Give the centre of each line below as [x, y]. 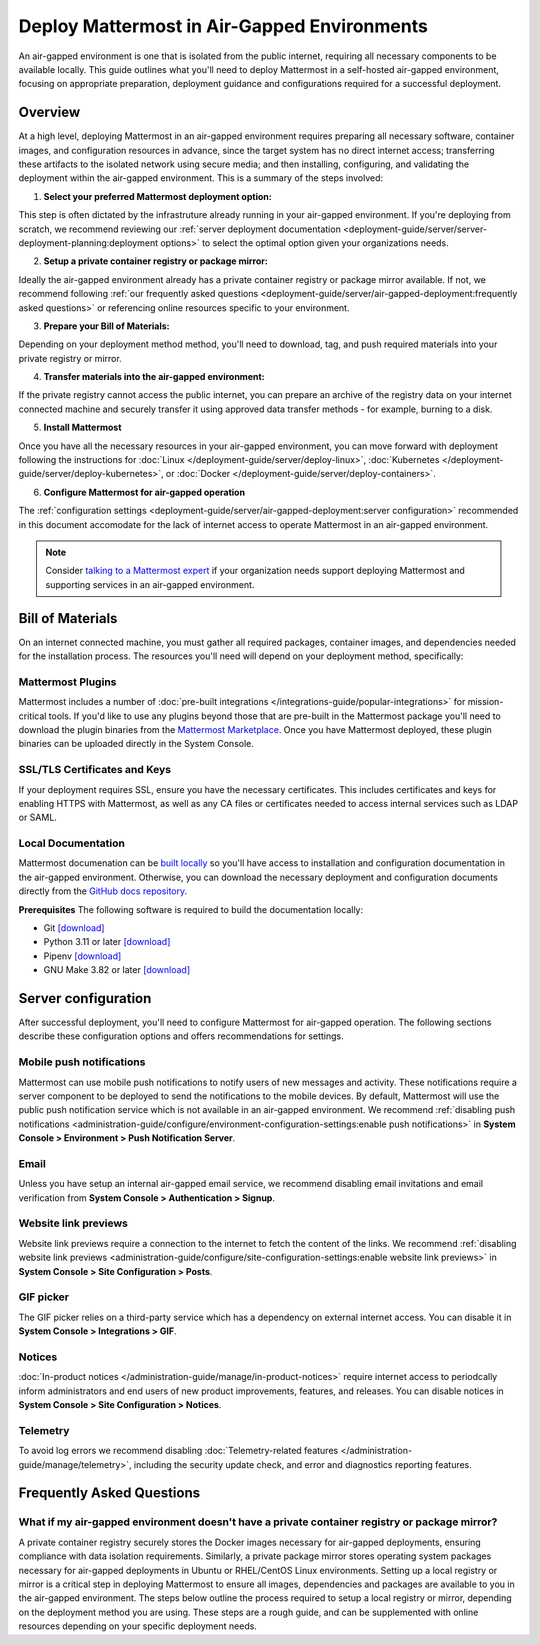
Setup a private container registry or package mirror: [156, 261]
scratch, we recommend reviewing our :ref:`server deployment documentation [180, 229]
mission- [485, 702]
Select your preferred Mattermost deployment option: [157, 196]
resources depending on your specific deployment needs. [137, 1626]
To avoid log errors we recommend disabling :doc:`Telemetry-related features [178, 1451]
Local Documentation [71, 843]
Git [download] [74, 928]
